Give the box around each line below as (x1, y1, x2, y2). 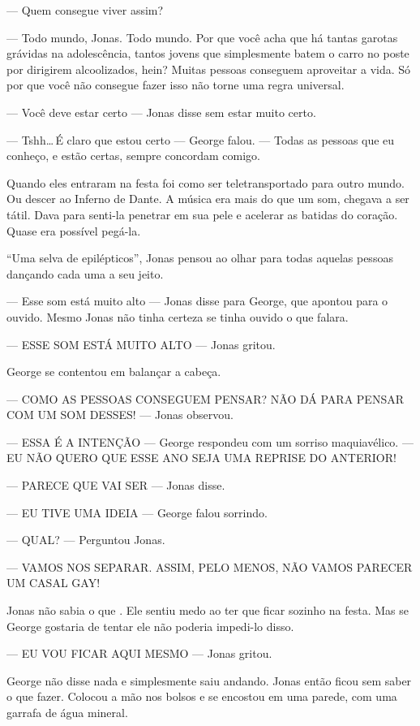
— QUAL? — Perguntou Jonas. (6, 531, 165, 548)
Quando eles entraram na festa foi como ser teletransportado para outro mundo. (6, 174, 405, 191)
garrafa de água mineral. (6, 704, 128, 720)
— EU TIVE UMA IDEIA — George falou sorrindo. (6, 503, 268, 521)
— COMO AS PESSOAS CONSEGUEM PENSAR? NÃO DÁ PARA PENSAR (6, 390, 404, 407)
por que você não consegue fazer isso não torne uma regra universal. (6, 76, 345, 93)
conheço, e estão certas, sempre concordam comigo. (6, 147, 260, 164)
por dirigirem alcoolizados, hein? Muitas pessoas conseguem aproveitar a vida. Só (6, 60, 411, 77)
